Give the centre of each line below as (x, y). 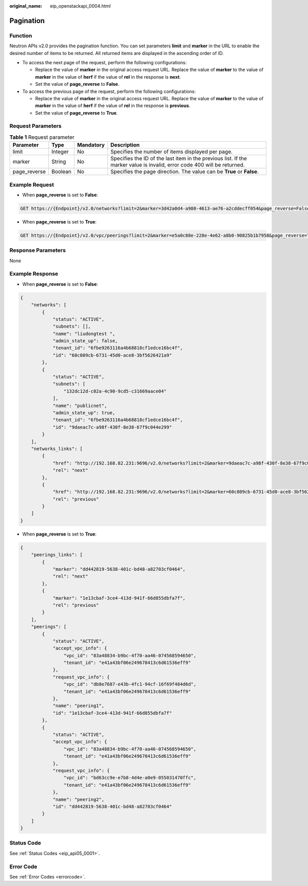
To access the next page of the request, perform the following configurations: (104, 62)
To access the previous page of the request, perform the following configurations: (109, 91)
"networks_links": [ (57, 449)
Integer (60, 152)
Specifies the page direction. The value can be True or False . (185, 172)
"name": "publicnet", (80, 405)
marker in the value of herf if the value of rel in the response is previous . (113, 106)
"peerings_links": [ (57, 555)
